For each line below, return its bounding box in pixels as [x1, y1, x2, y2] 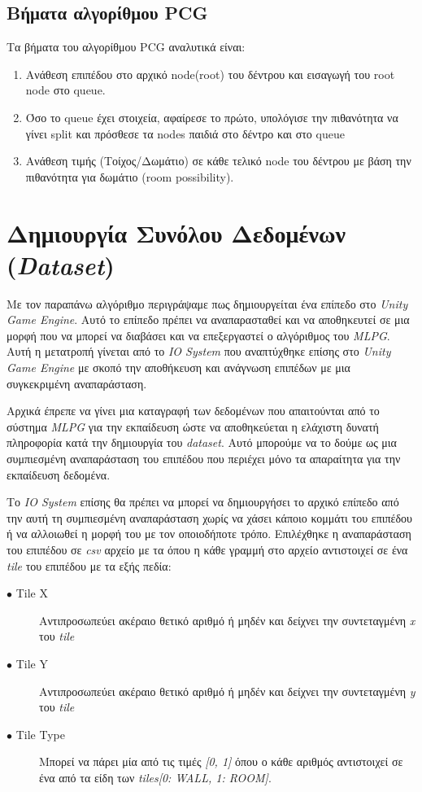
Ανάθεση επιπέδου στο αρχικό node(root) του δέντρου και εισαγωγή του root [25, 65, 395, 82]
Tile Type [15, 725, 65, 742]
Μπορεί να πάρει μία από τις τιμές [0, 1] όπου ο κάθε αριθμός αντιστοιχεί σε [39, 753, 403, 770]
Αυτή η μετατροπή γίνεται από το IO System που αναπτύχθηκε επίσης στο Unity [7, 343, 391, 360]
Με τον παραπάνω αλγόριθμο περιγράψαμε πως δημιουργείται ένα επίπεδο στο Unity [7, 295, 408, 312]
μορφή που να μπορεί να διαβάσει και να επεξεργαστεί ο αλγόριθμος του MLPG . [7, 326, 390, 343]
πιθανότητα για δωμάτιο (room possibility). [25, 168, 234, 185]
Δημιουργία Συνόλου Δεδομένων [7, 216, 346, 249]
